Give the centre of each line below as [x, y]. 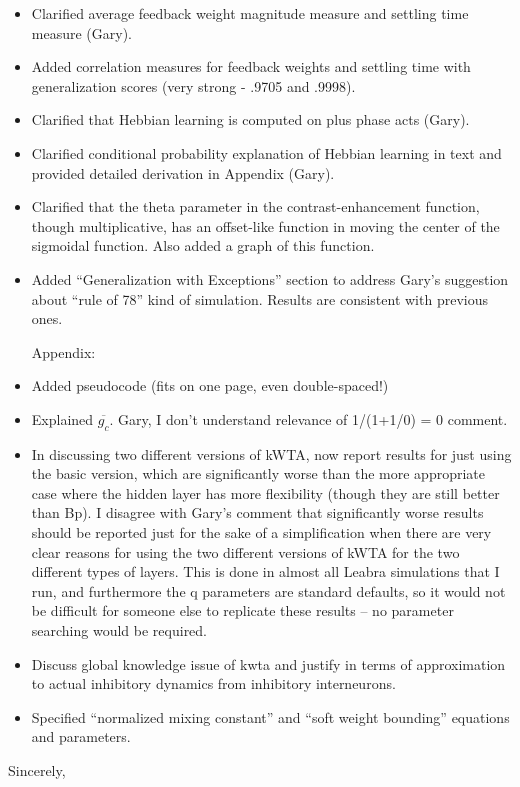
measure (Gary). [81, 32]
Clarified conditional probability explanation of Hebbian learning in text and [266, 152]
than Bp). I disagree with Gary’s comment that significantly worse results [257, 512]
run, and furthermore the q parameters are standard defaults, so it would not [268, 590]
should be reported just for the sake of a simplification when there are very [261, 532]
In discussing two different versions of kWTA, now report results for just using [271, 453]
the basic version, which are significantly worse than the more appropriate [258, 473]
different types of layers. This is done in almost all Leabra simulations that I [265, 571]
